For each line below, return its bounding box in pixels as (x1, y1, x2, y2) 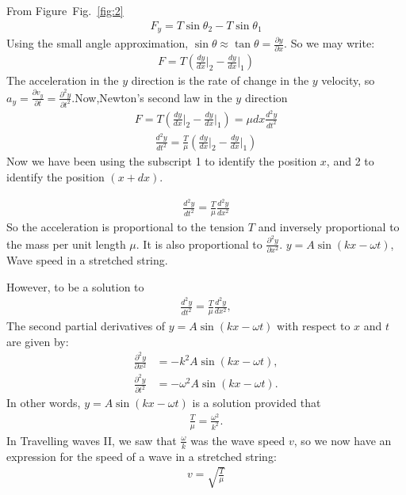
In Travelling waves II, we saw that (6, 432, 177, 448)
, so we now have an (293, 432, 392, 448)
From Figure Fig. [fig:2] (6, 2, 124, 18)
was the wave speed (190, 432, 285, 448)
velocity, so (321, 72, 375, 89)
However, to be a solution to (6, 278, 144, 295)
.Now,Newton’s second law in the (71, 89, 232, 105)
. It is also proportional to (136, 235, 262, 252)
